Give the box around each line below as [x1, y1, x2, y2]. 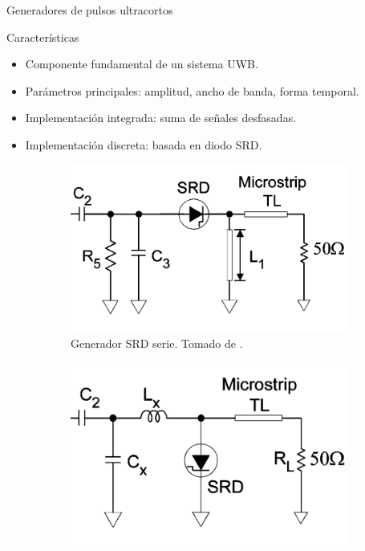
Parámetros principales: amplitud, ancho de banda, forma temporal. [25, 82, 359, 99]
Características [6, 28, 79, 45]
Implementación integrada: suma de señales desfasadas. [25, 109, 297, 126]
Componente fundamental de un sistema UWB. [25, 55, 258, 72]
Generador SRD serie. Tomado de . [71, 334, 243, 351]
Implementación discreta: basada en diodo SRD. [25, 136, 262, 153]
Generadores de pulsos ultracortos [6, 2, 173, 18]
